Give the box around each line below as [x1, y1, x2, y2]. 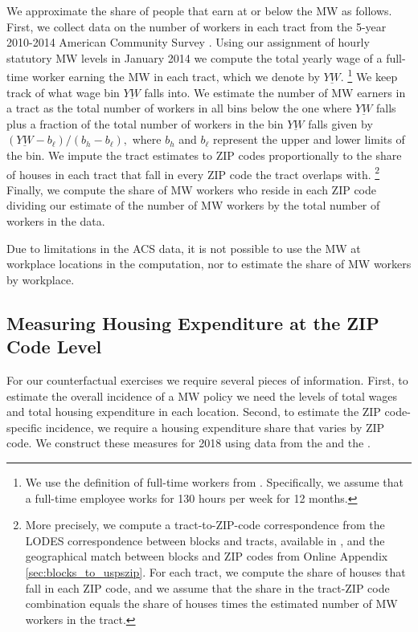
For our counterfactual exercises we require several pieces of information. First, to [6, 372, 408, 388]
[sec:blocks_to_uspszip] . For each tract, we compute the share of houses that [25, 563, 406, 580]
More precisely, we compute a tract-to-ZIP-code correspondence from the [25, 516, 385, 533]
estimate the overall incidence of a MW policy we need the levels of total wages [6, 387, 397, 404]
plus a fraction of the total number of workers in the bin [6, 115, 284, 132]
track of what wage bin [6, 84, 120, 100]
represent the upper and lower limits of [213, 131, 405, 148]
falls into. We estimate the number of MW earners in [144, 84, 406, 100]
